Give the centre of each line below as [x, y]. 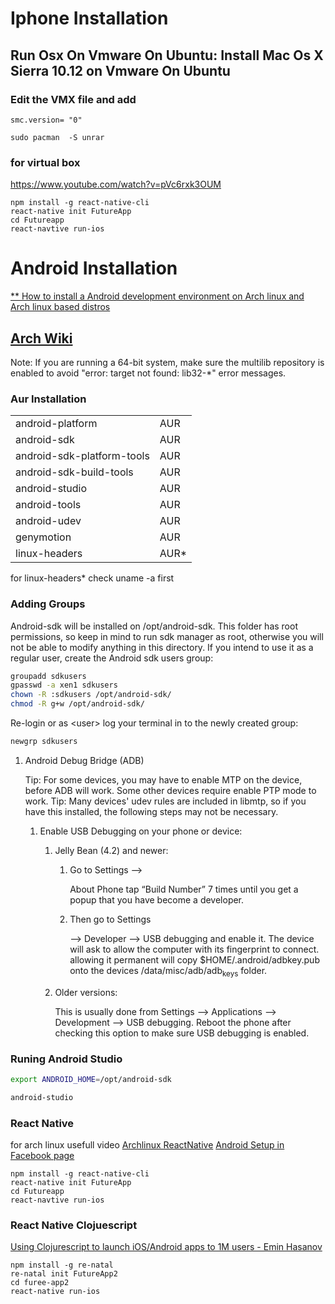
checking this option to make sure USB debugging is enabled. [182, 1033]
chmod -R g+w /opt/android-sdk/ [77, 704]
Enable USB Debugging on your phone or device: [141, 831]
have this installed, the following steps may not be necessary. [151, 811]
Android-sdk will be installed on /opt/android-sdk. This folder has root [154, 626]
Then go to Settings [110, 919]
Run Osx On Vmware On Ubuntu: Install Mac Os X [167, 55]
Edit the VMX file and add [73, 99]
